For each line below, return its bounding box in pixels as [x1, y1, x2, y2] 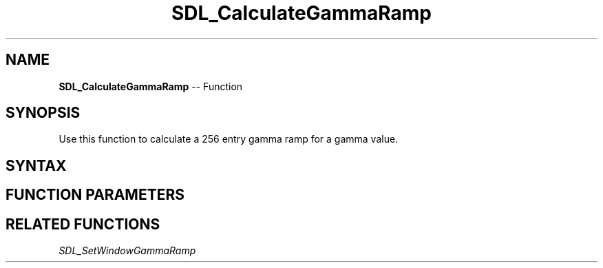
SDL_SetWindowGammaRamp [59, 245, 196, 257]
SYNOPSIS [6, 104, 81, 122]
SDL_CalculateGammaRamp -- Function [59, 80, 243, 92]
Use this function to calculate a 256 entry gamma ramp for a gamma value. [59, 133, 399, 145]
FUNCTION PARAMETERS [6, 186, 184, 204]
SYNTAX [6, 156, 67, 174]
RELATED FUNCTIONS [6, 215, 160, 233]
